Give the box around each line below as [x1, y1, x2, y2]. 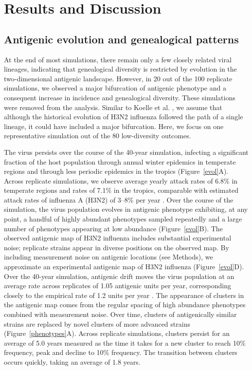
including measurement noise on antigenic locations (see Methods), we [4, 252, 213, 262]
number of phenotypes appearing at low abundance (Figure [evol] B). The [4, 223, 223, 233]
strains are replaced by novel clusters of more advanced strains [4, 318, 190, 329]
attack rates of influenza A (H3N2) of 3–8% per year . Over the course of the [4, 194, 234, 204]
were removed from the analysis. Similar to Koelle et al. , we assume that [4, 102, 222, 112]
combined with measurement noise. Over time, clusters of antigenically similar [4, 309, 237, 319]
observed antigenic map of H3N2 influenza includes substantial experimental [4, 233, 232, 243]
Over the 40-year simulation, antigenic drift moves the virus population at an [4, 271, 234, 281]
